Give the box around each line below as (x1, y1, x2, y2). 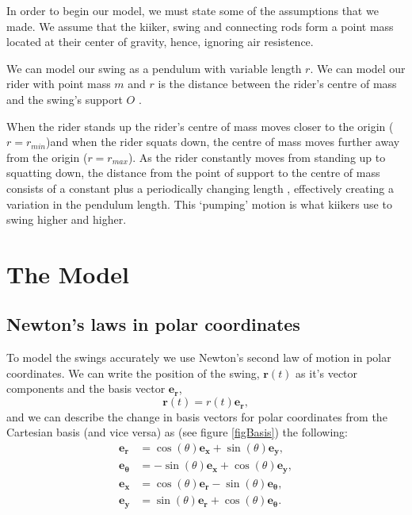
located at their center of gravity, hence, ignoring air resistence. (6, 33, 314, 50)
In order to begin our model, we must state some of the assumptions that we (6, 2, 379, 18)
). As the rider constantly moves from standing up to (128, 148, 386, 165)
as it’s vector (296, 364, 358, 381)
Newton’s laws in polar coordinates (6, 312, 300, 336)
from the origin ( (6, 148, 88, 165)
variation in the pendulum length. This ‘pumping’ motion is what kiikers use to (6, 195, 392, 212)
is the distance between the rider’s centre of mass (158, 75, 397, 92)
